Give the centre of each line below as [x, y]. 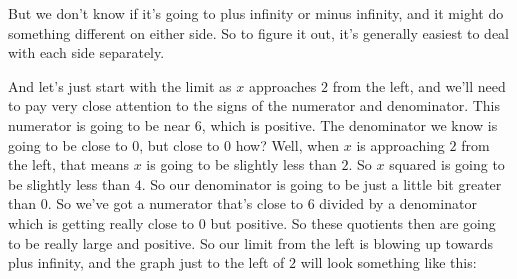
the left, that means [69, 164]
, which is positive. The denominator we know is [349, 124]
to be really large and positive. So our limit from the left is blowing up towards [251, 242]
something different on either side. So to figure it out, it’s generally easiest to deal [259, 32]
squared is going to [447, 164]
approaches [282, 85]
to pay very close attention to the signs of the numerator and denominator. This [254, 105]
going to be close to [68, 144]
